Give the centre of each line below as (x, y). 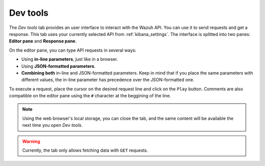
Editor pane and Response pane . (43, 41)
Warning (31, 141)
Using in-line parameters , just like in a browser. (70, 59)
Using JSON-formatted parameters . (58, 66)
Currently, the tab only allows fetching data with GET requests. (85, 150)
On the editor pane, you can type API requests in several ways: (73, 50)
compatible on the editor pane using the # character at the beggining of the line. (90, 96)
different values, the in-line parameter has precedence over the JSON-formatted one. (108, 80)
